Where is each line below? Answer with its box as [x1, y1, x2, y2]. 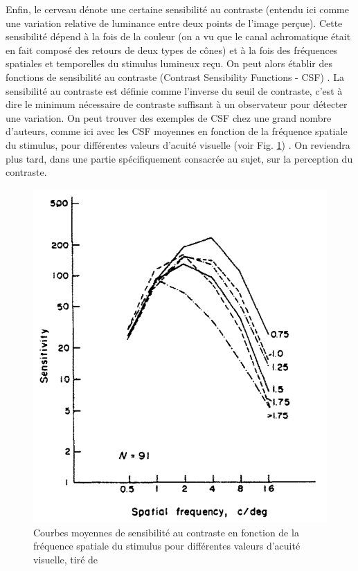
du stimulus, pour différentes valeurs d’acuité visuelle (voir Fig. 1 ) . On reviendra [6, 137, 350, 152]
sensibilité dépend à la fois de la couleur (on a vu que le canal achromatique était [6, 29, 351, 44]
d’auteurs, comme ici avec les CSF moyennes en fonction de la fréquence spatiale [6, 124, 348, 138]
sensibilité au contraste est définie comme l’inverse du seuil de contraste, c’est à [6, 83, 343, 98]
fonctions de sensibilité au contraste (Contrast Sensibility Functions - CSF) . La [6, 69, 344, 84]
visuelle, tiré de [33, 552, 98, 566]
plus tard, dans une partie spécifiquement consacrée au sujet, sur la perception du [6, 151, 353, 165]
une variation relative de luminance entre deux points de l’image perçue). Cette [6, 15, 343, 30]
